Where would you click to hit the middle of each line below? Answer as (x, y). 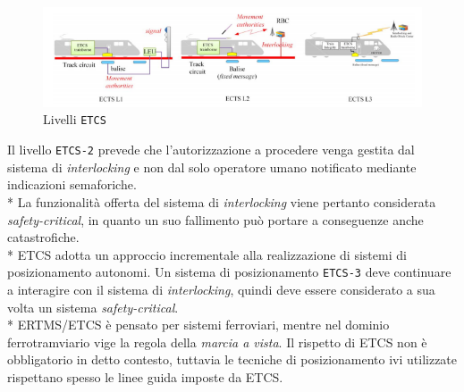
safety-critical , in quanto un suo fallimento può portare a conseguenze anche (215, 219)
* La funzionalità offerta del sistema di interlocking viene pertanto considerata (222, 201)
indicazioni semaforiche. (72, 184)
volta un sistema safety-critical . (93, 307)
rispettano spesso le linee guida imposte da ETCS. (145, 376)
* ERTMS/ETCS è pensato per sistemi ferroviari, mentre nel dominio (198, 325)
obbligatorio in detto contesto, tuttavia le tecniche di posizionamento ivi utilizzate (232, 359)
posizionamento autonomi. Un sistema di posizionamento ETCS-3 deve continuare (229, 272)
